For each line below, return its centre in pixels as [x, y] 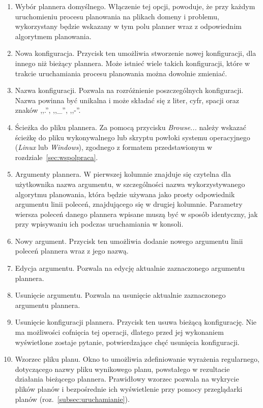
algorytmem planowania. [53, 36]
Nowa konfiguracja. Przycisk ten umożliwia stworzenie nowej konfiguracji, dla [136, 53]
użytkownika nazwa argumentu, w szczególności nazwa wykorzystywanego [130, 184]
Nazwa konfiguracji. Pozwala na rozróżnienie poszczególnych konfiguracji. [129, 90]
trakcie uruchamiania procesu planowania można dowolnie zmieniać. [121, 73]
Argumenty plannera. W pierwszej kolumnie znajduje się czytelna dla [123, 174]
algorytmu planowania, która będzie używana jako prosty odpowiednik [125, 194]
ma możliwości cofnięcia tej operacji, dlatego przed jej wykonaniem [119, 332]
